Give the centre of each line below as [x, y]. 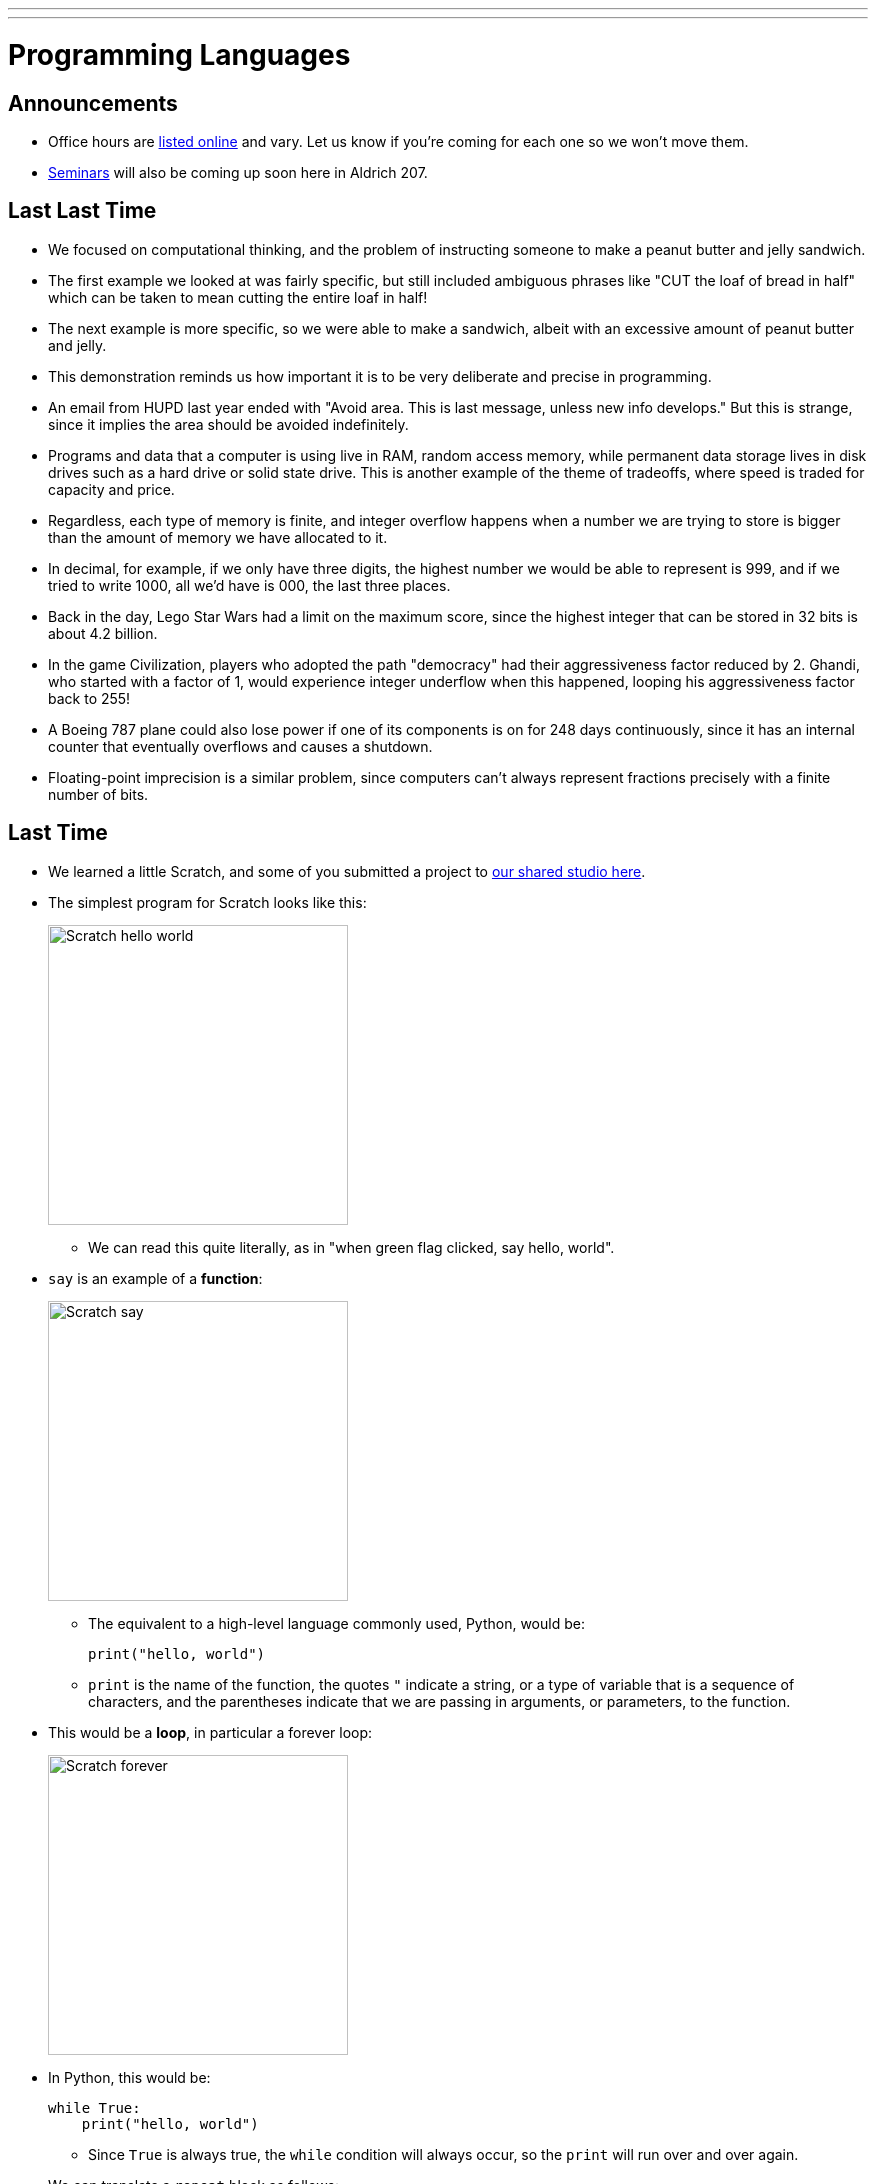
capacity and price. [111, 489]
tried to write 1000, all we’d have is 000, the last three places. [249, 585]
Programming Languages [179, 54]
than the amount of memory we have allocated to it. [218, 537]
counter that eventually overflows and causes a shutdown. [240, 746]
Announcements [93, 103]
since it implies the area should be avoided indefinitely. [228, 424]
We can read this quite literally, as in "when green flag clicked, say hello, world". [351, 1247]
